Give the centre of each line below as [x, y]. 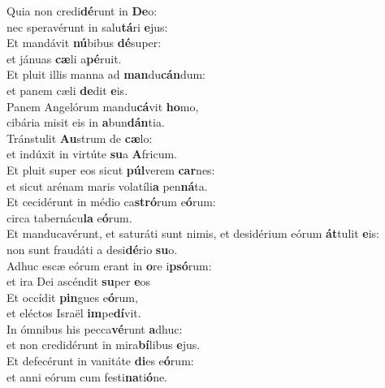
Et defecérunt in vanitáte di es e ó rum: [100, 361]
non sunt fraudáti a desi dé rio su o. [92, 249]
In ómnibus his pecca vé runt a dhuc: [95, 328]
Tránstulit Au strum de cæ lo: [80, 138]
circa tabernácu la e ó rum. [69, 217]
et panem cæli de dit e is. [67, 90]
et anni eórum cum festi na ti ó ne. [87, 376]
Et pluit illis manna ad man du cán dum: [106, 74]
